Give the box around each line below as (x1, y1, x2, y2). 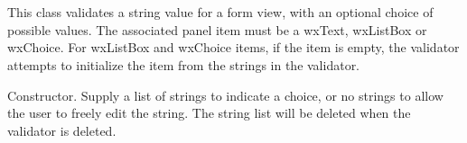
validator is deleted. (7, 121, 117, 139)
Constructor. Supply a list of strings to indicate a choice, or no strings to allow (7, 85, 444, 104)
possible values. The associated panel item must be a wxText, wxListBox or (7, 20, 427, 39)
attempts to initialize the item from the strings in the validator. (7, 55, 360, 74)
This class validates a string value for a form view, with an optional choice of (7, 3, 434, 22)
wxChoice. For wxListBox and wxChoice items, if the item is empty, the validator (7, 38, 460, 57)
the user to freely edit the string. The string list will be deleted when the (7, 103, 411, 122)
